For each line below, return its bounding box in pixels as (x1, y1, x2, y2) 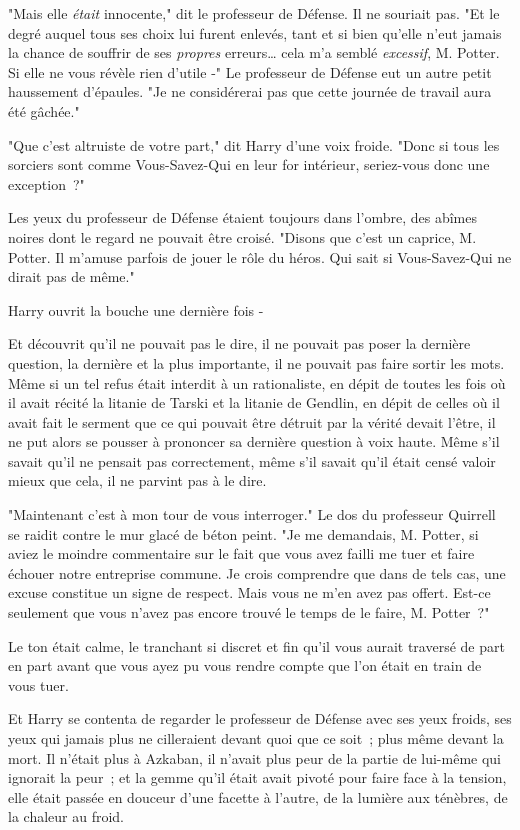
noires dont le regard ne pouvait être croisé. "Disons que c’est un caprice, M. (8, 226, 477, 247)
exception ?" (8, 173, 85, 194)
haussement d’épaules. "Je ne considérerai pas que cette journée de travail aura (8, 81, 492, 102)
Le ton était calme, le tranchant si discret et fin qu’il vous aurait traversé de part (8, 635, 505, 656)
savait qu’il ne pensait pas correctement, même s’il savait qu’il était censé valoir (8, 450, 496, 471)
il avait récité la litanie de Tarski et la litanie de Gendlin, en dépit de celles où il (8, 392, 500, 413)
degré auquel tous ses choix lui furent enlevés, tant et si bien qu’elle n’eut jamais (8, 22, 502, 43)
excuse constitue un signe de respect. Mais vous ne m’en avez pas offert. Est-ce (8, 582, 491, 603)
